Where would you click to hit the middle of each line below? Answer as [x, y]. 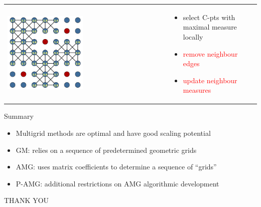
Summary [19, 116]
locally [193, 36]
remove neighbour [210, 53]
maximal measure [210, 27]
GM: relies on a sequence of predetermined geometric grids [106, 150]
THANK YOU [27, 200]
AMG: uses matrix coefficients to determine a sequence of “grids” [116, 167]
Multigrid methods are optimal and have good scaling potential [113, 133]
